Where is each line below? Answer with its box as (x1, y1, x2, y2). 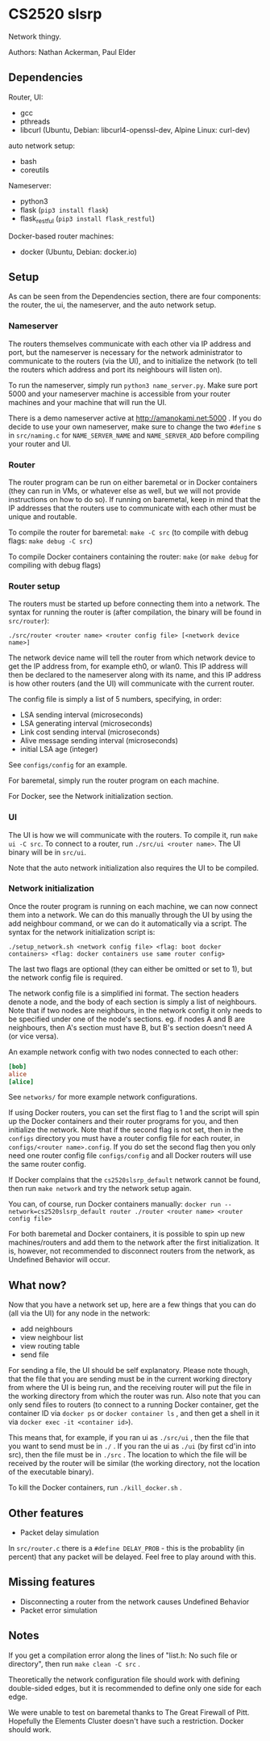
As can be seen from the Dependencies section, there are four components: (8, 292, 261, 302)
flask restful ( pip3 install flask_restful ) (19, 213, 156, 225)
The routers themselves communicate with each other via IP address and (8, 339, 251, 349)
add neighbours (19, 1324, 73, 1334)
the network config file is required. (8, 972, 123, 982)
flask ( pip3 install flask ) (19, 205, 109, 214)
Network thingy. (8, 32, 62, 41)
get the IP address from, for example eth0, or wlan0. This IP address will (8, 661, 248, 671)
